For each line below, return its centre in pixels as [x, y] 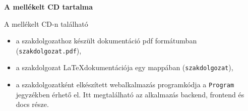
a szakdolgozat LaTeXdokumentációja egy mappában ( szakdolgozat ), [125, 67]
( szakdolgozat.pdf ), [49, 50]
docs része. [32, 104]
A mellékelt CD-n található [46, 23]
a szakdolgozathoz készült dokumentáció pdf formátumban [106, 41]
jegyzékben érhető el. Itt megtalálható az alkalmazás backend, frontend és [130, 94]
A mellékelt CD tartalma [48, 7]
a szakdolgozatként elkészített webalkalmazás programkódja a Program [125, 85]
